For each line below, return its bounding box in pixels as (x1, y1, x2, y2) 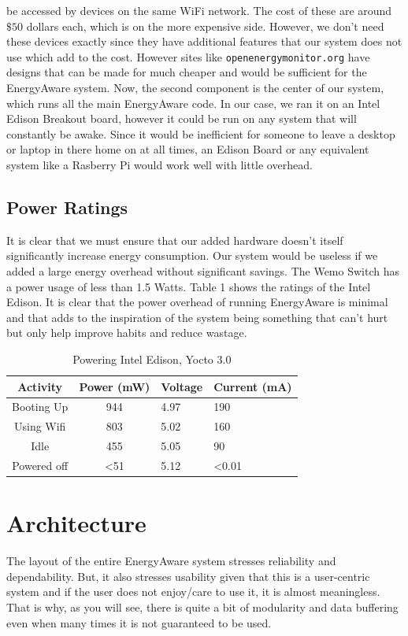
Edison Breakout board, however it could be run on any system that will (6, 110, 357, 127)
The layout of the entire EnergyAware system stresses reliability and (6, 553, 336, 569)
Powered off (12, 457, 69, 473)
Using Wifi (13, 418, 66, 434)
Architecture (6, 507, 147, 539)
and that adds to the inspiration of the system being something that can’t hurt (6, 309, 388, 325)
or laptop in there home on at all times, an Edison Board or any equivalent (6, 141, 369, 157)
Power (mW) (79, 378, 150, 394)
